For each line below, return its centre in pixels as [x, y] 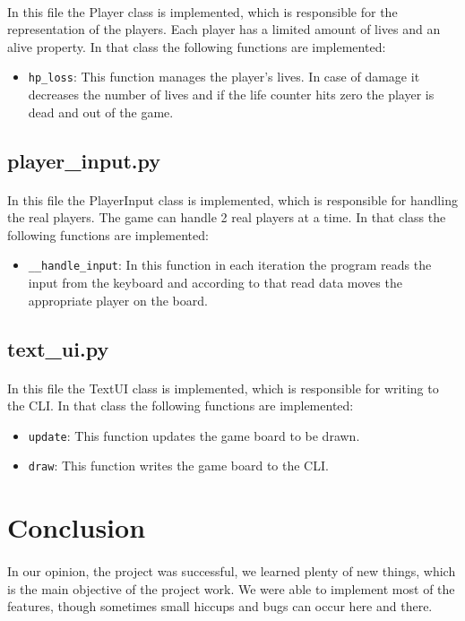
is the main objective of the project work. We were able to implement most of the [231, 588]
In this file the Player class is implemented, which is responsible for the [202, 11]
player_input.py [84, 160]
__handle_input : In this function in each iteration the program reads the [230, 265]
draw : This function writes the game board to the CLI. [178, 466]
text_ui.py [58, 348]
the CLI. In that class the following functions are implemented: [181, 405]
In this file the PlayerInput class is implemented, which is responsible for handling [232, 199]
